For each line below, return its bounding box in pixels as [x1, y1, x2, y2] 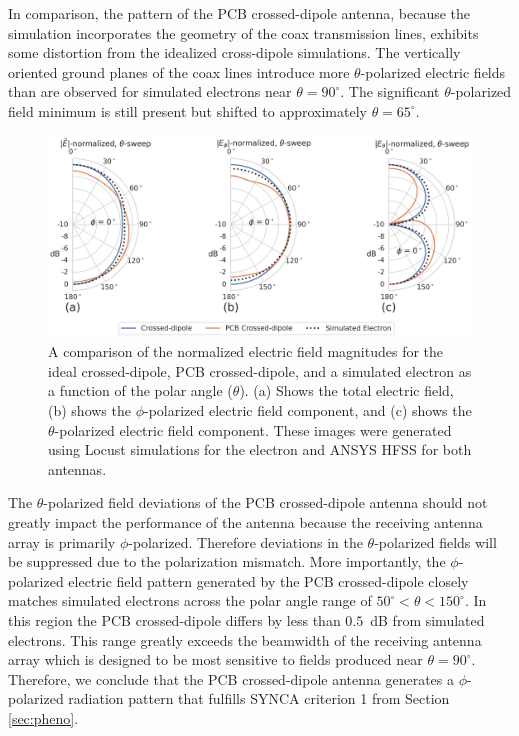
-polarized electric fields [360, 61, 506, 82]
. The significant [340, 81, 440, 102]
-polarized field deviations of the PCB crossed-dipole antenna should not [43, 492, 488, 513]
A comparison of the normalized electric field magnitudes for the [48, 341, 444, 362]
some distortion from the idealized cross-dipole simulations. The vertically [8, 42, 461, 63]
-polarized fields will [374, 531, 497, 552]
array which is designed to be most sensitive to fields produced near [8, 649, 423, 670]
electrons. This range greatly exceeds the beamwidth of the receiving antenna [8, 629, 482, 650]
